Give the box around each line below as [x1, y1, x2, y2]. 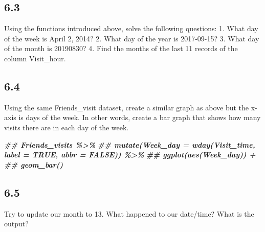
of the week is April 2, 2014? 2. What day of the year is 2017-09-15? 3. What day [4, 33, 259, 43]
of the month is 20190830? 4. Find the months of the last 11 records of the [4, 43, 238, 54]
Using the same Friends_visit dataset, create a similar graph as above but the [4, 102, 249, 112]
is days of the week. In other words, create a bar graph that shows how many [18, 112, 261, 123]
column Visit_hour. [4, 53, 66, 63]
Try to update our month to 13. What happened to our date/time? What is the [4, 208, 254, 219]
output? [4, 218, 29, 229]
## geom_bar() [4, 159, 63, 170]
